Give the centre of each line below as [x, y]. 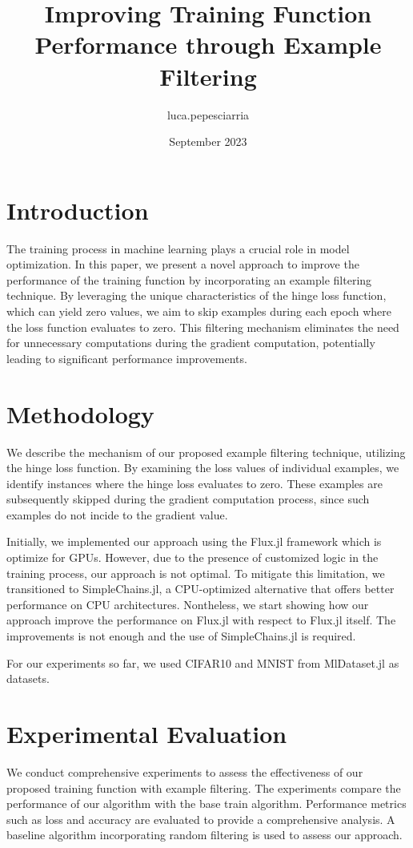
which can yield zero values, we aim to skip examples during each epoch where [199, 311]
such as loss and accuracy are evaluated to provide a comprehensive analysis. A [201, 819]
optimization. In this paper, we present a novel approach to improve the [183, 264]
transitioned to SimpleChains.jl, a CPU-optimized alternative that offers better [200, 589]
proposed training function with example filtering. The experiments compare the [204, 787]
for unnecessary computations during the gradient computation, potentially [191, 343]
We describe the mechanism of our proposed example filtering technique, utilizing [206, 452]
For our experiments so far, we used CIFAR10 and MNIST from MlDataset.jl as [203, 662]
